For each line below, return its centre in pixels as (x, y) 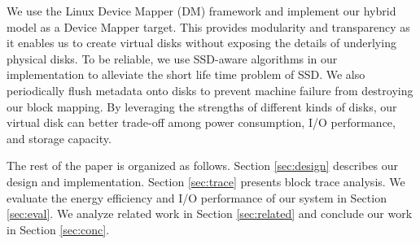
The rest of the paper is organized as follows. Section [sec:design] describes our (203, 166)
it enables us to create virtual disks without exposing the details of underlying (201, 43)
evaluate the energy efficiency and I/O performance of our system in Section (197, 197)
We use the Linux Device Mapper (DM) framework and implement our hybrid (201, 11)
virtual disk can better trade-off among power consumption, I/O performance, (201, 122)
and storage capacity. (59, 138)
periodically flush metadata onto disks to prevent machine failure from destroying (210, 90)
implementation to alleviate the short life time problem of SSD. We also (186, 74)
